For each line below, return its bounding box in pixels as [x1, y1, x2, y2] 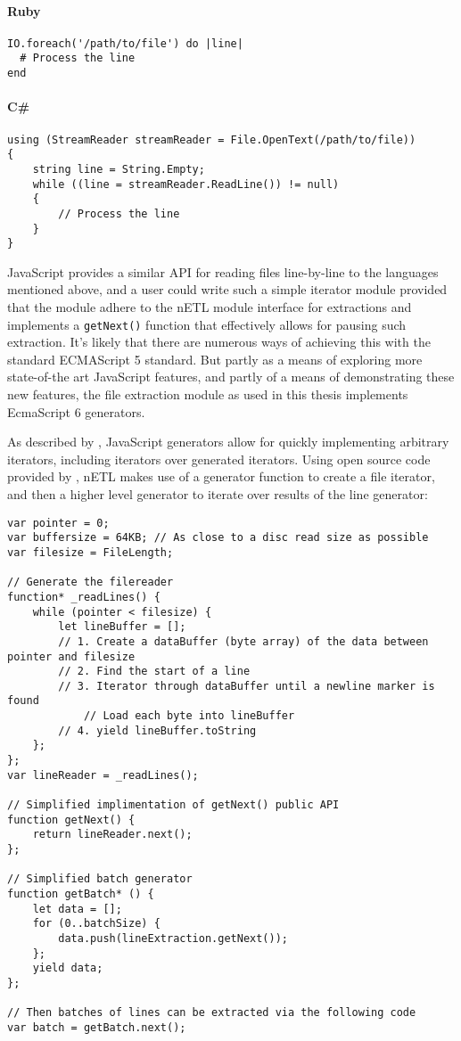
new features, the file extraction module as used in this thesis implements [7, 385, 408, 404]
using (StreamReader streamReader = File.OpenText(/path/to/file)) [7, 133, 416, 146]
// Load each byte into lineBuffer [83, 709, 295, 723]
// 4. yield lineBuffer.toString [58, 724, 257, 737]
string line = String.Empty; [32, 162, 205, 176]
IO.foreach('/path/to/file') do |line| [7, 37, 243, 50]
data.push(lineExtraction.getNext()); [58, 931, 288, 945]
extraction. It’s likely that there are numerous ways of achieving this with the [7, 332, 431, 351]
